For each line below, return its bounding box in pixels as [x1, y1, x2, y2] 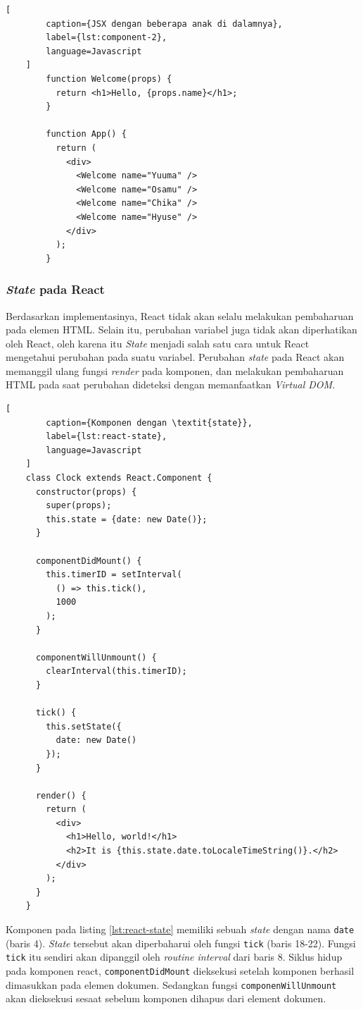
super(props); [46, 500, 112, 511]
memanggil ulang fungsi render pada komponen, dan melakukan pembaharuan [6, 363, 344, 378]
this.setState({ [46, 721, 122, 732]
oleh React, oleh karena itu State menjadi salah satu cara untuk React [6, 335, 310, 350]
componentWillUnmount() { [35, 652, 157, 663]
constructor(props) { [35, 486, 137, 497]
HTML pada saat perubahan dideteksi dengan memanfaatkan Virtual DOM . [6, 377, 336, 392]
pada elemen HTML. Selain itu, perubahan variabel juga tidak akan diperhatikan [6, 322, 357, 337]
